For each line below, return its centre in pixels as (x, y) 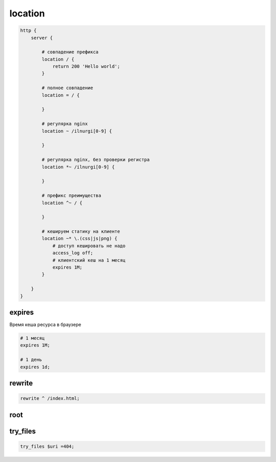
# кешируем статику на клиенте (81, 232)
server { (42, 38)
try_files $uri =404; (47, 446)
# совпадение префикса (70, 52)
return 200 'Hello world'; (86, 66)
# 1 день (31, 360)
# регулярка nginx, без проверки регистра (96, 160)
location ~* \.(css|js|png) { (79, 239)
